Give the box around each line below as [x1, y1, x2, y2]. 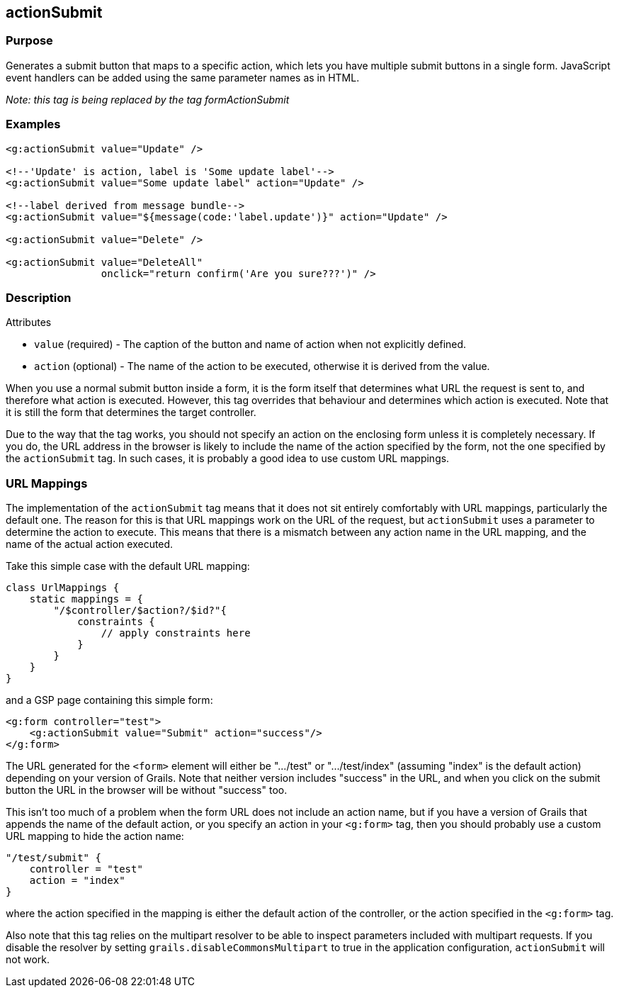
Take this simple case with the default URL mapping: [6, 560, 250, 573]
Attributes [6, 316, 52, 329]
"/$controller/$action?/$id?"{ [53, 605, 227, 617]
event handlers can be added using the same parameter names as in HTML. [6, 71, 360, 84]
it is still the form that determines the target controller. [6, 406, 256, 419]
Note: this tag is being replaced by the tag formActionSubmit [6, 93, 290, 106]
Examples [6, 117, 61, 132]
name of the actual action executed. [6, 538, 174, 551]
